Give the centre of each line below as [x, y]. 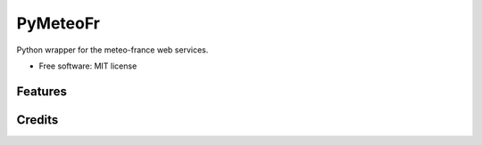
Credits [37, 120]
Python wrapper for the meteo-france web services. [112, 50]
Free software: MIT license [88, 66]
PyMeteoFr [58, 23]
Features [42, 91]
